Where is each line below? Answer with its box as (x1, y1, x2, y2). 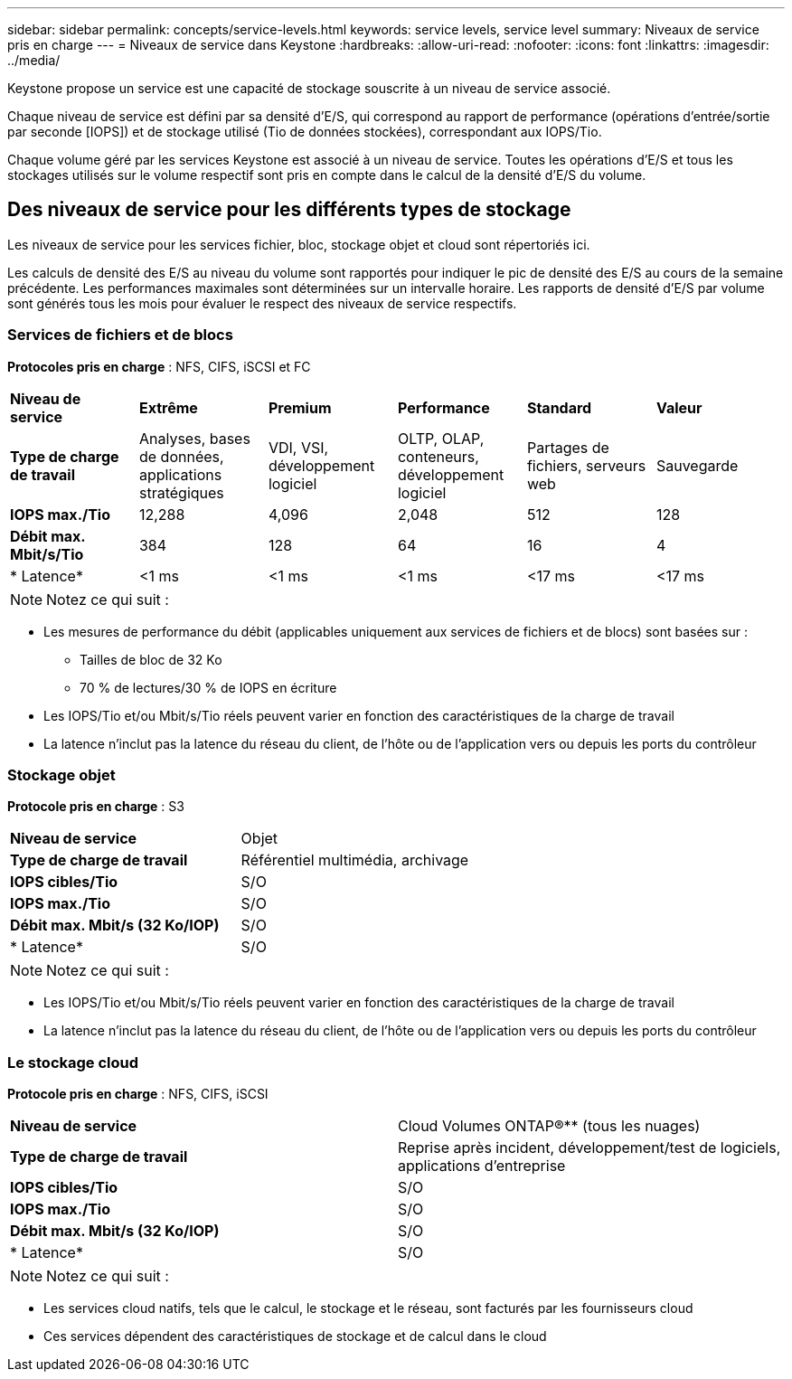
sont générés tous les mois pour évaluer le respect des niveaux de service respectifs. (7, 295, 517, 311)
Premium (268, 398, 332, 417)
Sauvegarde (655, 456, 739, 475)
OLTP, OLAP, (397, 429, 485, 448)
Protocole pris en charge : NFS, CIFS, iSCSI (7, 1086, 269, 1102)
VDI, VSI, (268, 438, 329, 457)
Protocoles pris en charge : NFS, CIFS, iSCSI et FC (7, 358, 311, 374)
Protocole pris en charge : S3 (7, 798, 184, 815)
